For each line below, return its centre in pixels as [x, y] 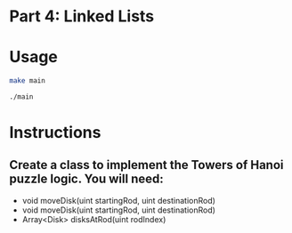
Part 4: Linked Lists [82, 16]
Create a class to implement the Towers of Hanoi [146, 165]
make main [28, 81]
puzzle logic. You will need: [86, 179]
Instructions [55, 133]
